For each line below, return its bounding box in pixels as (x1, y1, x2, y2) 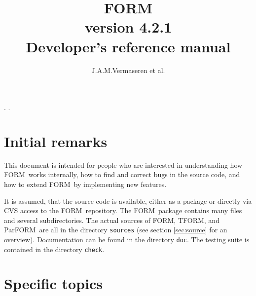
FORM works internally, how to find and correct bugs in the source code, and (4, 169, 240, 180)
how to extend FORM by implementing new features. (4, 179, 167, 189)
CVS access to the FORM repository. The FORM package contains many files (4, 205, 242, 216)
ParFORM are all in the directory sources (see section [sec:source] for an (4, 224, 227, 235)
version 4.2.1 (84, 17, 172, 37)
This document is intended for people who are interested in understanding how (4, 159, 243, 170)
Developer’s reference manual (26, 36, 231, 56)
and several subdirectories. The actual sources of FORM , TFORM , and (4, 215, 219, 225)
